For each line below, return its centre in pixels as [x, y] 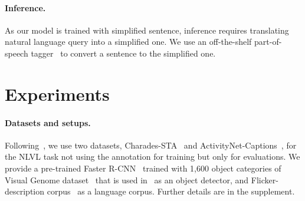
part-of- [268, 42]
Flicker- [265, 179]
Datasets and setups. [48, 122]
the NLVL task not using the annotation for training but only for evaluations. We [152, 156]
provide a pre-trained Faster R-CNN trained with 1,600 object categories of [143, 168]
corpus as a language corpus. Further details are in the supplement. [171, 191]
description [25, 191]
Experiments [57, 93]
